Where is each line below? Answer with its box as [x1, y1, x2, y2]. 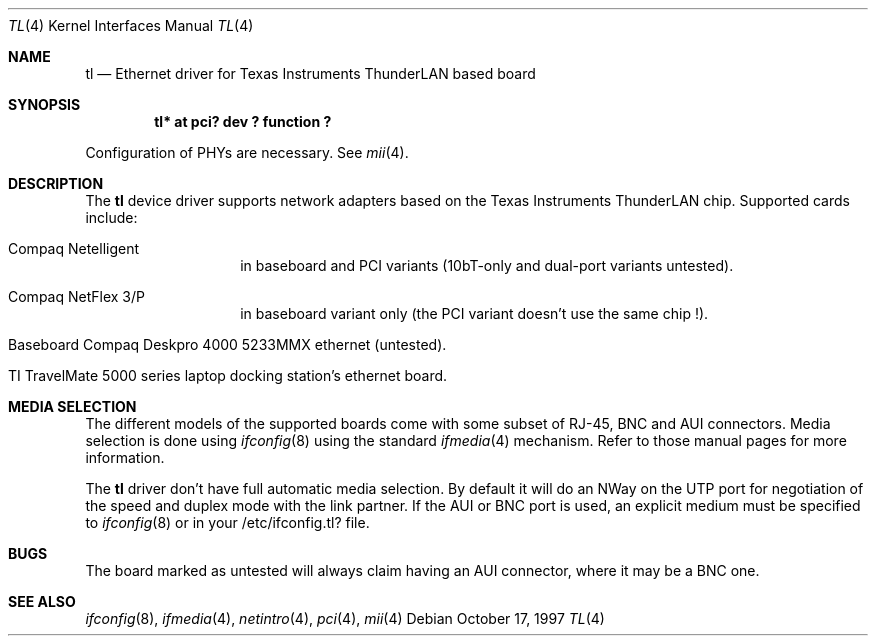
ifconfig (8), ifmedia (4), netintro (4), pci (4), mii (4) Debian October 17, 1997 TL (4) [85, 610, 605, 627]
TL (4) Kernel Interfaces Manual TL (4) [8, 17, 254, 34]
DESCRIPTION [8, 175, 104, 192]
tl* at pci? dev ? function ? [154, 113, 332, 130]
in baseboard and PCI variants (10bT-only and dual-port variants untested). [240, 257, 734, 274]
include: [85, 209, 138, 226]
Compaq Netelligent [8, 240, 140, 257]
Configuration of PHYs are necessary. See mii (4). [85, 144, 409, 161]
